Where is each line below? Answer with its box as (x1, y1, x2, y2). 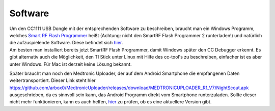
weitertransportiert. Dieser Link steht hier (9, 77, 96, 84)
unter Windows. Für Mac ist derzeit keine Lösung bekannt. (9, 61, 132, 67)
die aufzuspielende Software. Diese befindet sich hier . (9, 40, 123, 46)
